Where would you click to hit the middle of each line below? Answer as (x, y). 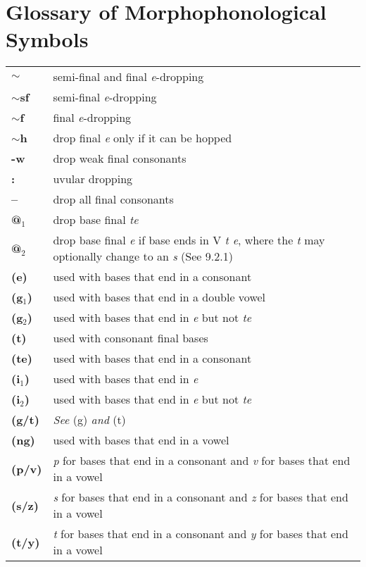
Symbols (47, 39)
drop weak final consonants (120, 158)
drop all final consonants (113, 199)
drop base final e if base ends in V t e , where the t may (189, 240)
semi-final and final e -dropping (128, 77)
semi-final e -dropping (105, 97)
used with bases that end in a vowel (141, 440)
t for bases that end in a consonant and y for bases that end (201, 534)
